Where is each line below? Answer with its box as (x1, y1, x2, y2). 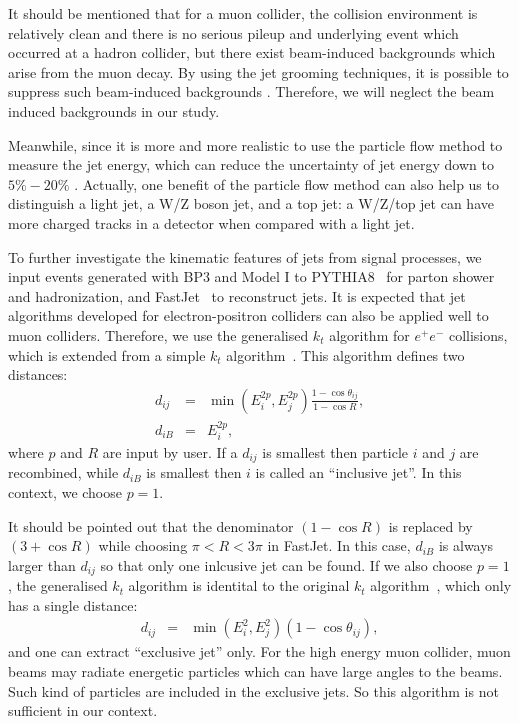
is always (438, 535, 494, 556)
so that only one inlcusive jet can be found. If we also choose (100, 554, 473, 575)
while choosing (98, 535, 188, 556)
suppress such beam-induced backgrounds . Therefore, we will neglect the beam (8, 81, 495, 102)
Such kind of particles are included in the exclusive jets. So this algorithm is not (8, 680, 499, 701)
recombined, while (8, 462, 119, 483)
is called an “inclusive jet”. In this (255, 462, 462, 483)
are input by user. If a (102, 441, 238, 462)
